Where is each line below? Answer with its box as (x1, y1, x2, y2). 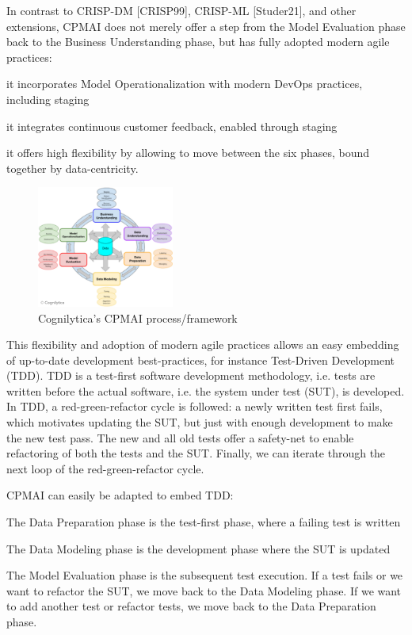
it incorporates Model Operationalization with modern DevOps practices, (6, 75, 363, 92)
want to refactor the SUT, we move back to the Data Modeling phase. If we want (6, 582, 402, 599)
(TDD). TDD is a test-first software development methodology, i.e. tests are (6, 367, 376, 384)
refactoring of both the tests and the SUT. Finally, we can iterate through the (6, 445, 386, 461)
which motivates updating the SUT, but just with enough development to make (6, 414, 393, 430)
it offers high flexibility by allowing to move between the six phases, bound (6, 144, 370, 161)
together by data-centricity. (6, 159, 139, 176)
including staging (6, 90, 90, 107)
